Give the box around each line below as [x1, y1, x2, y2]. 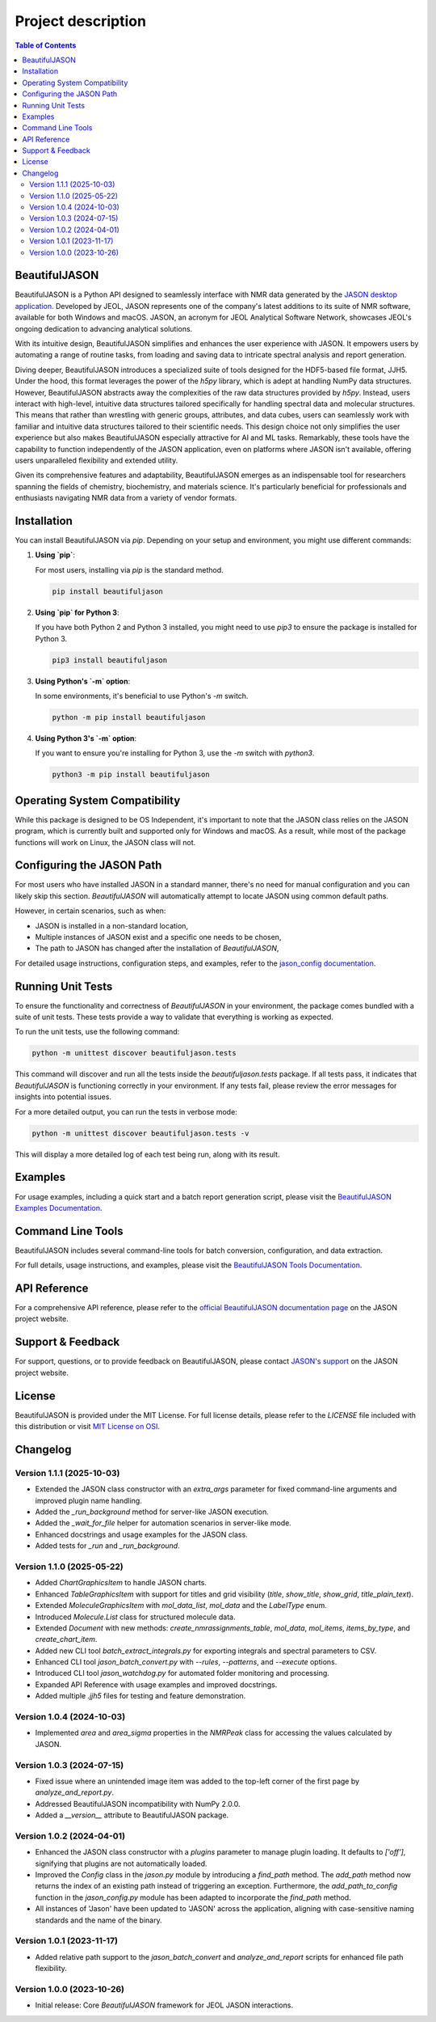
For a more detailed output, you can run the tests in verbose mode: [15, 1106, 237, 1116]
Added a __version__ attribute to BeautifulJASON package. [35, 1810, 229, 1820]
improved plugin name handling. [35, 1495, 143, 1505]
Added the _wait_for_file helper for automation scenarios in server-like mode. [35, 1518, 292, 1528]
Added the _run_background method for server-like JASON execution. [35, 1507, 270, 1516]
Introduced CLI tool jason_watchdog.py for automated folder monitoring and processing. [35, 1669, 330, 1678]
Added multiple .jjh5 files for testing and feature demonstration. [35, 1691, 246, 1701]
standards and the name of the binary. [35, 1915, 162, 1925]
